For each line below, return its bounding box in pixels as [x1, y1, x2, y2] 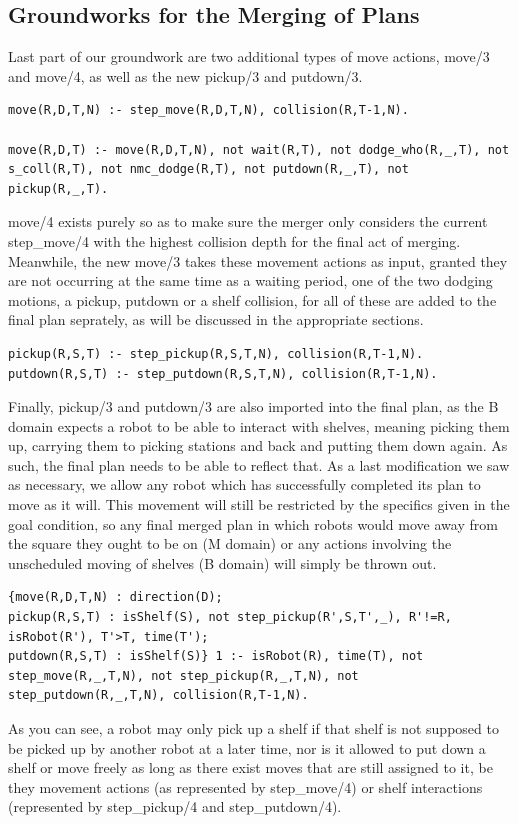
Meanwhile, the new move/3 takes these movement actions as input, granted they [8, 250, 508, 271]
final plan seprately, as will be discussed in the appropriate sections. [8, 309, 424, 330]
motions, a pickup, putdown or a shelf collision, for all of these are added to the [8, 289, 497, 310]
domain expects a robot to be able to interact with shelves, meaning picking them [8, 415, 510, 436]
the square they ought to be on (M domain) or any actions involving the [8, 533, 452, 554]
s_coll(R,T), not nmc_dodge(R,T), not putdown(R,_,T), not [8, 162, 409, 177]
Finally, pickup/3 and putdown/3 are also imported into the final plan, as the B [8, 396, 499, 417]
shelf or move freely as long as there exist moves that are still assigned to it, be [8, 757, 493, 778]
